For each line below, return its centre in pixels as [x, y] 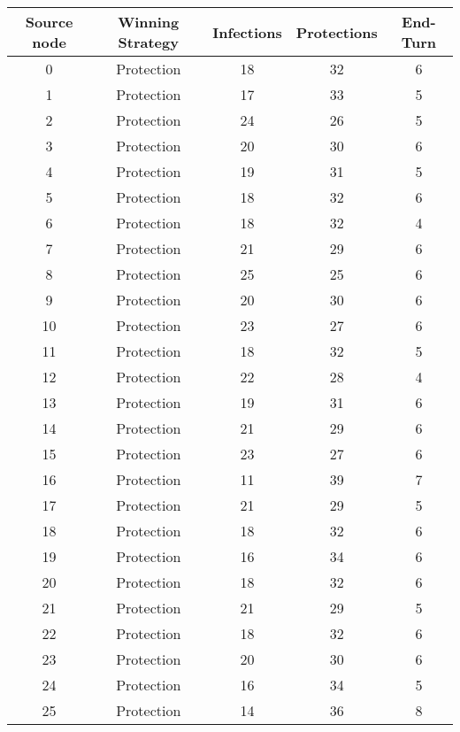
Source [49, 22]
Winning [149, 22]
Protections [337, 32]
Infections [247, 32]
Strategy [148, 42]
